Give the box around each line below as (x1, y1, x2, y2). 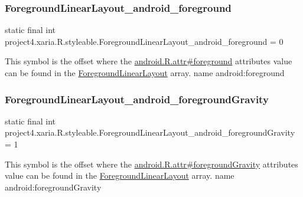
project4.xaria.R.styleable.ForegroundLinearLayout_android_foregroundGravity (5, 126, 295, 139)
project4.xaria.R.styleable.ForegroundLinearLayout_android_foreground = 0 (5, 35, 284, 47)
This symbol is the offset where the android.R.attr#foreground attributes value (5, 55, 292, 67)
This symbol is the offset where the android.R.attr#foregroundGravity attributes (5, 157, 298, 170)
